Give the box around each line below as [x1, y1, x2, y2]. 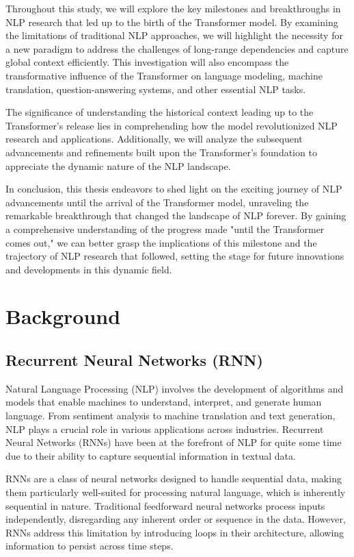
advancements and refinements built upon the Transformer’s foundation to [5, 145, 317, 159]
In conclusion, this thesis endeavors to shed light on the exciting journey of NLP [5, 182, 342, 196]
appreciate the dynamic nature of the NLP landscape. [5, 158, 231, 173]
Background [5, 302, 121, 330]
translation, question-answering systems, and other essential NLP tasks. [5, 82, 306, 96]
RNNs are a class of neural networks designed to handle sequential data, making [5, 471, 342, 486]
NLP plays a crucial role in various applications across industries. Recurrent [5, 421, 324, 436]
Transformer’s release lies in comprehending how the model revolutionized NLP [5, 118, 338, 132]
